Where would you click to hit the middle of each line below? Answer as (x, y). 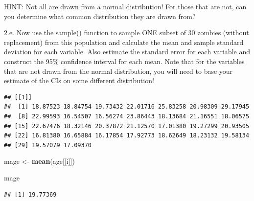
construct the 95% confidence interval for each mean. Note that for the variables (124, 61)
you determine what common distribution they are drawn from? (100, 16)
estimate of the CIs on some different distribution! (79, 80)
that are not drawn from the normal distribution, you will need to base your (118, 71)
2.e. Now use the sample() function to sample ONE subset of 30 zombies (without (127, 33)
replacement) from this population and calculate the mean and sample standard (124, 42)
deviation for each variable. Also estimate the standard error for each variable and (127, 52)
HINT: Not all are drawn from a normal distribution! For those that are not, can (125, 6)
